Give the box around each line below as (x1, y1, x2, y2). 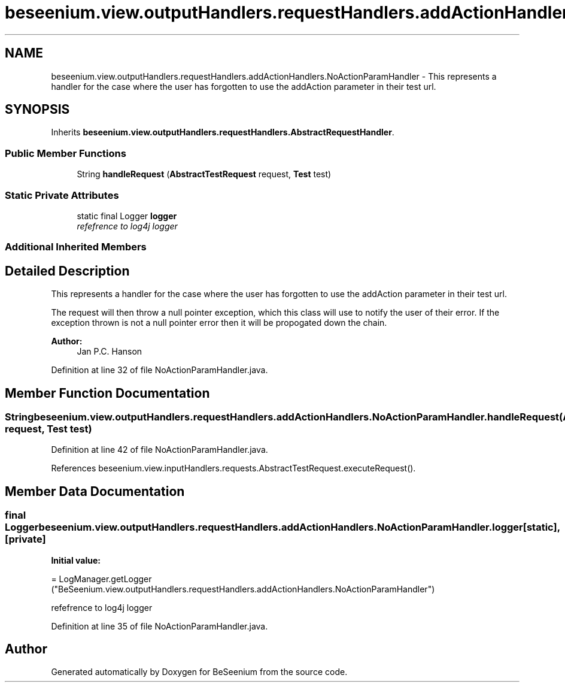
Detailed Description (5, 263, 130, 279)
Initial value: (51, 555, 101, 565)
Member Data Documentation (5, 483, 185, 499)
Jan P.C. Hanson (77, 346, 142, 357)
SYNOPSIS (5, 102, 70, 117)
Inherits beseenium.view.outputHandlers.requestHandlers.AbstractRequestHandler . (51, 127, 394, 138)
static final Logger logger (77, 210, 177, 221)
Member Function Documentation (5, 385, 210, 401)
